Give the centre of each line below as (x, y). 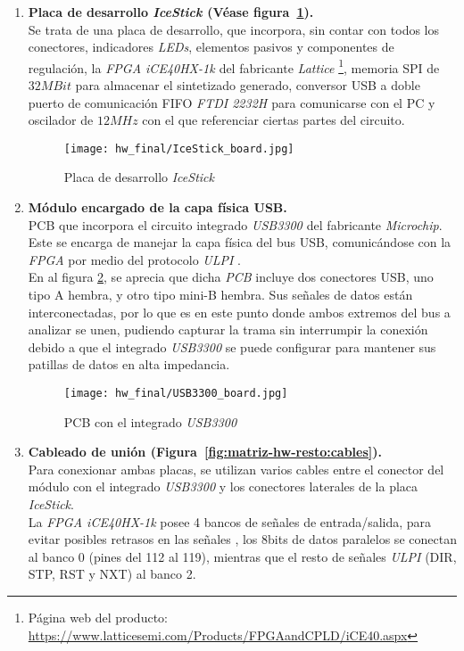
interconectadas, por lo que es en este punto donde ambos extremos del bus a (239, 312)
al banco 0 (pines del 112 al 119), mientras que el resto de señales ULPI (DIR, (242, 556)
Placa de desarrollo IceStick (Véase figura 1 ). (171, 12)
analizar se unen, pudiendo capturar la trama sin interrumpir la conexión (228, 330)
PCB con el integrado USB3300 (150, 421)
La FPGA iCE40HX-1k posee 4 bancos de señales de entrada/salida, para (230, 521)
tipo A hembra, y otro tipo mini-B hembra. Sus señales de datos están (220, 295)
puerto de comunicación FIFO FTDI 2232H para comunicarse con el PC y (232, 102)
